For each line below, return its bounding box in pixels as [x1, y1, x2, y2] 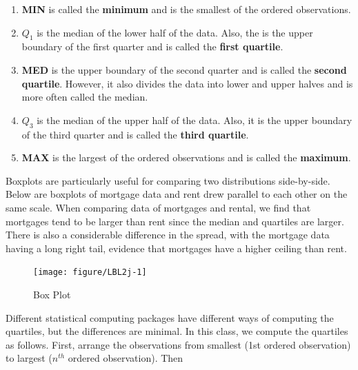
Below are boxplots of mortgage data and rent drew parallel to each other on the [6, 187, 348, 201]
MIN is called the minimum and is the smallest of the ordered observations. [21, 2, 351, 16]
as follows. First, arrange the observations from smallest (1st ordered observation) [6, 337, 351, 351]
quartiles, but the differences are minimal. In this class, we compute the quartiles [6, 324, 348, 338]
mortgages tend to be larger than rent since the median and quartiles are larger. [6, 214, 344, 228]
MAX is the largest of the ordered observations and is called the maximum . [21, 150, 351, 165]
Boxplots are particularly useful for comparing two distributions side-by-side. [6, 173, 330, 187]
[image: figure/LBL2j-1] [33, 267, 147, 278]
